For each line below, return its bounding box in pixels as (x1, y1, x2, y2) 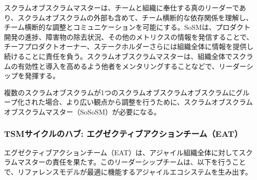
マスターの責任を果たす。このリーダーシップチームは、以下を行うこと (17, 157, 246, 167)
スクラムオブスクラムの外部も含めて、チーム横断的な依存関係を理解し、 (17, 12, 253, 22)
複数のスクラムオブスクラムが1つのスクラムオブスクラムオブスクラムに (4, 87, 236, 97)
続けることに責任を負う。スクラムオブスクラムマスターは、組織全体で (4, 51, 233, 61)
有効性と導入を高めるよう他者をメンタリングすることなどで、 (17, 60, 219, 71)
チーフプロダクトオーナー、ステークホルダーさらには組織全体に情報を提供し (4, 41, 254, 52)
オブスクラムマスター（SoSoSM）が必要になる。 (4, 106, 161, 117)
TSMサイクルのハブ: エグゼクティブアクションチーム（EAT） (4, 127, 243, 140)
